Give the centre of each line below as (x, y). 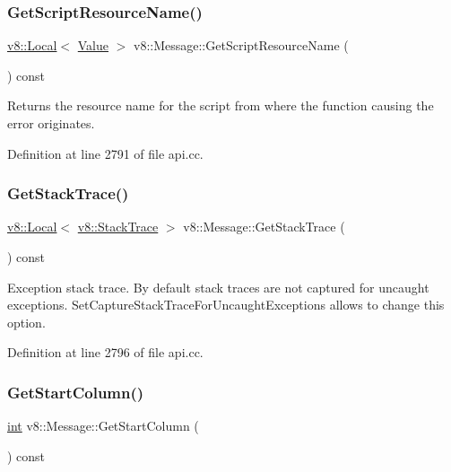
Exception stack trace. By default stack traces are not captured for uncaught (218, 287)
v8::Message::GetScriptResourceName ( (241, 45)
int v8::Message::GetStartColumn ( (103, 426)
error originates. (51, 123)
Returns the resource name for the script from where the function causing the (221, 105)
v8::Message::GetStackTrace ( (264, 227)
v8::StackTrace (118, 227)
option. (26, 322)
